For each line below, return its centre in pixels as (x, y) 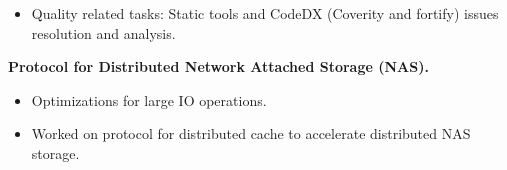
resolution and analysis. (103, 32)
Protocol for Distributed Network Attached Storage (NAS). (218, 66)
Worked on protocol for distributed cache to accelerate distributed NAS (251, 133)
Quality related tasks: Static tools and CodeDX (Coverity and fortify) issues (265, 13)
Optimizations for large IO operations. (149, 99)
